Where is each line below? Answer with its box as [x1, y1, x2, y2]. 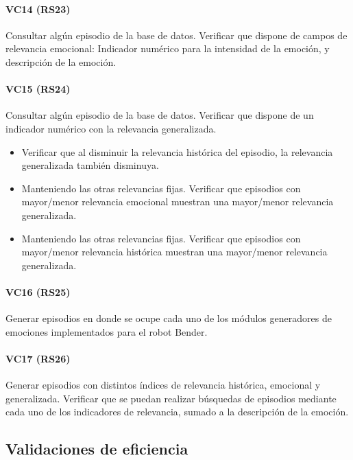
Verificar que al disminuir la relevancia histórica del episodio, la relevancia [21, 144, 333, 159]
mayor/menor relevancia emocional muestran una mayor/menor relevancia [21, 194, 334, 209]
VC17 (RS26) [5, 351, 71, 365]
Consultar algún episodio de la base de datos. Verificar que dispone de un [5, 108, 314, 122]
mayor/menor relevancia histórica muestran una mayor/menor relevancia [21, 244, 328, 259]
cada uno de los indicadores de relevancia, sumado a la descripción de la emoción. [5, 404, 349, 419]
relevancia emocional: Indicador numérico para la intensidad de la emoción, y [5, 41, 330, 56]
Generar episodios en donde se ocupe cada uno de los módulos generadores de [5, 311, 332, 325]
